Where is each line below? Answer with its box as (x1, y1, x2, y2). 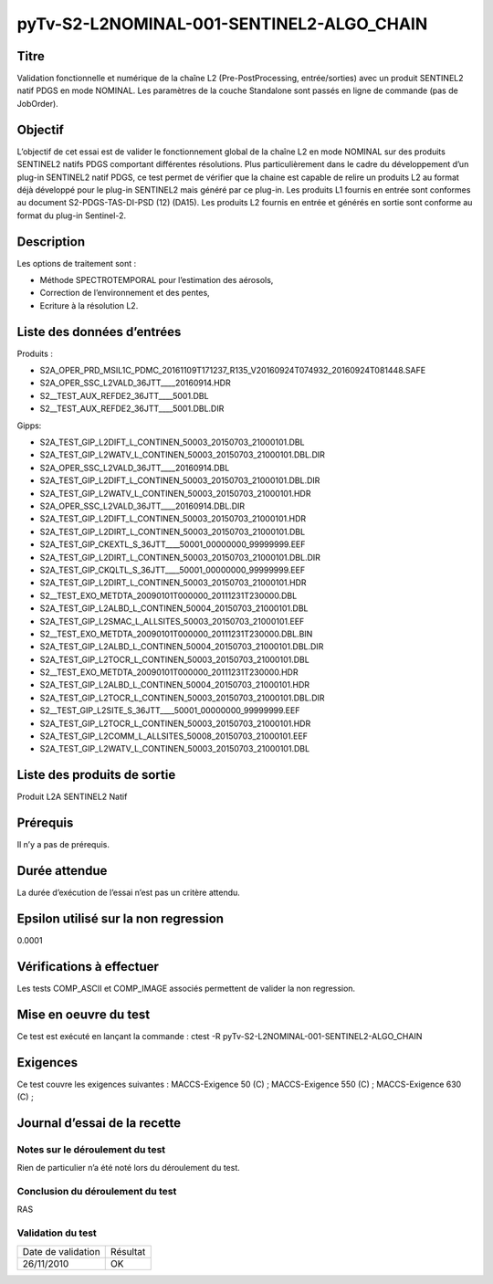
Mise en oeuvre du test (16, 1006, 151, 1022)
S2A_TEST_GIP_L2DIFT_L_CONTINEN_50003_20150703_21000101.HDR (39, 513, 307, 524)
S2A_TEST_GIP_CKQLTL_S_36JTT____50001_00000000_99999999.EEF (39, 564, 306, 575)
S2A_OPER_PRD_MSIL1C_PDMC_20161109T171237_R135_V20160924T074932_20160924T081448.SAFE (39, 365, 426, 376)
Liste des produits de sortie (16, 767, 176, 783)
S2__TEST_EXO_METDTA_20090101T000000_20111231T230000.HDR (39, 667, 299, 678)
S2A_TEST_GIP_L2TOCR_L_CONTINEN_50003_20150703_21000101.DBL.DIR (39, 692, 325, 703)
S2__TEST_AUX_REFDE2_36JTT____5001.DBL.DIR (39, 403, 225, 415)
